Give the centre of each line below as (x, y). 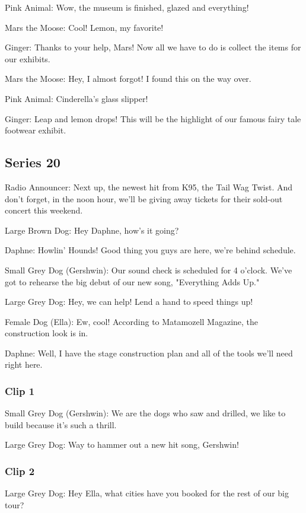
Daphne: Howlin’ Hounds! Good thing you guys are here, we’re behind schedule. (150, 250)
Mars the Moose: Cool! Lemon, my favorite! (84, 27)
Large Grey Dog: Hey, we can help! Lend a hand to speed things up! (129, 302)
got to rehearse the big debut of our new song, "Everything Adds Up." (132, 281)
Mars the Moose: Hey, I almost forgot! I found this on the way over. (128, 79)
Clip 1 (20, 391)
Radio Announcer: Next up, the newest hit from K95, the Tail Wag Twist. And (149, 187)
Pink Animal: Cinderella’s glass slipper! (76, 98)
